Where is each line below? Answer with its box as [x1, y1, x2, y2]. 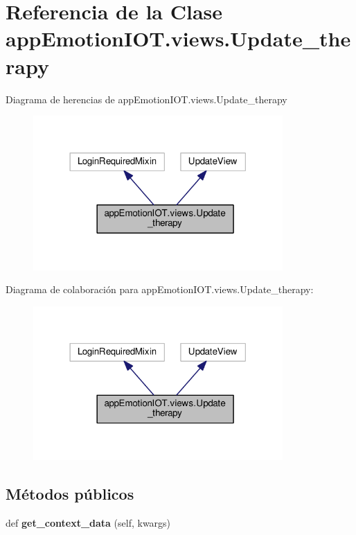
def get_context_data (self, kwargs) [6, 516, 171, 530]
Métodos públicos [6, 483, 134, 505]
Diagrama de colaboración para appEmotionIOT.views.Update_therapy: [6, 282, 314, 297]
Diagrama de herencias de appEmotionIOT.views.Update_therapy [6, 91, 287, 106]
